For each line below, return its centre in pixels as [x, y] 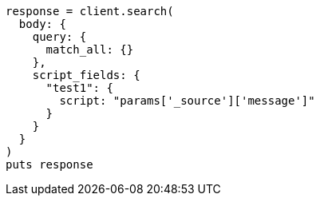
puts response [49, 164]
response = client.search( [90, 11]
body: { [42, 24]
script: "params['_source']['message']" [187, 101]
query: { [59, 37]
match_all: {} [90, 50]
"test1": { [79, 88]
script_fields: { [86, 75]
